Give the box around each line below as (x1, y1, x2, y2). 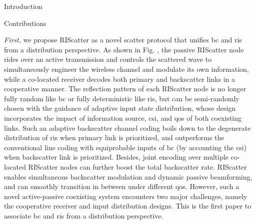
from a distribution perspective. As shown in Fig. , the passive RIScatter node (4, 44, 244, 54)
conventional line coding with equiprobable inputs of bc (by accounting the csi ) (4, 142, 247, 152)
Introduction (4, 1, 42, 11)
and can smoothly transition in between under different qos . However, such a (4, 181, 239, 192)
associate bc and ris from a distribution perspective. (4, 210, 163, 221)
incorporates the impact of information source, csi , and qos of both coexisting (4, 112, 242, 123)
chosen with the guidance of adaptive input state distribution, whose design (4, 103, 236, 113)
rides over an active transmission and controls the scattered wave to (4, 54, 212, 64)
